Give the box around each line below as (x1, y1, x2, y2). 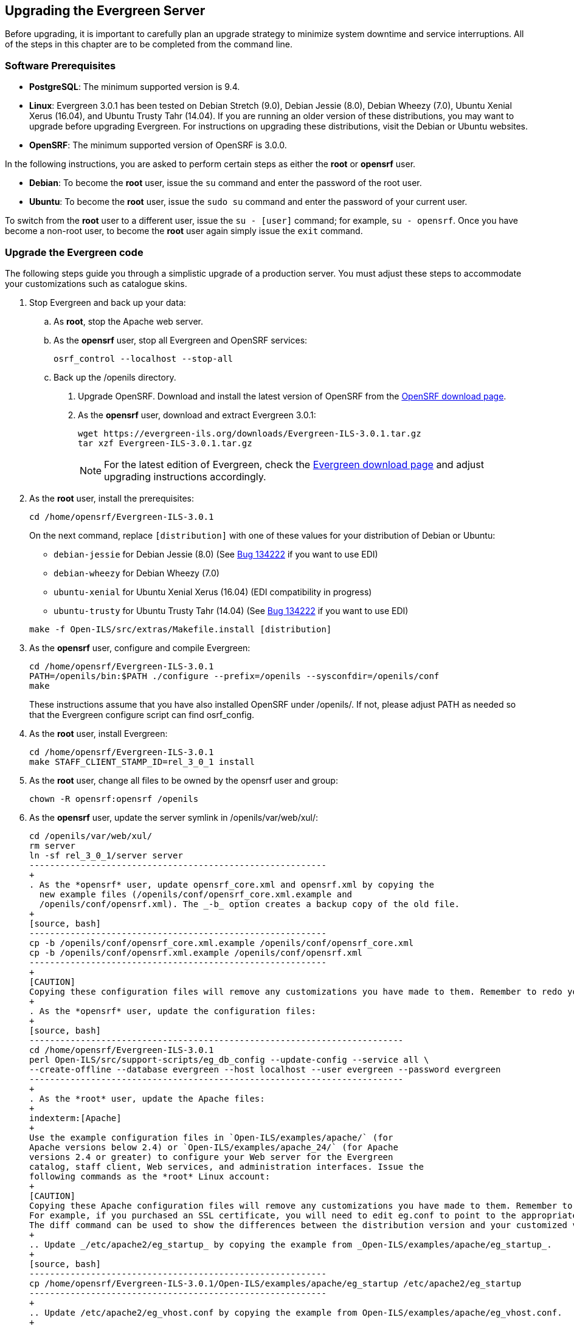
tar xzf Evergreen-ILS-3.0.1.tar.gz (78, 438, 252, 448)
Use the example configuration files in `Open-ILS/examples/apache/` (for (29, 1132, 393, 1142)
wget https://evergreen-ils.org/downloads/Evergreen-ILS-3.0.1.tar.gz (78, 428, 421, 438)
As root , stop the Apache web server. (54, 316, 204, 326)
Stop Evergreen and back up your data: (29, 297, 186, 308)
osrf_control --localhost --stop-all (54, 353, 233, 364)
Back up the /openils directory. (54, 371, 176, 382)
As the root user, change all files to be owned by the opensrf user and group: (29, 775, 338, 786)
